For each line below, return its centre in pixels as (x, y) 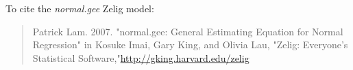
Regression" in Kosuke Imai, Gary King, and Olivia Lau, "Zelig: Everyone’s (190, 45)
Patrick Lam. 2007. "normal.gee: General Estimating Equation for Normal (188, 31)
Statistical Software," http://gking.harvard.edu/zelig (141, 57)
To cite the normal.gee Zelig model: (80, 8)
